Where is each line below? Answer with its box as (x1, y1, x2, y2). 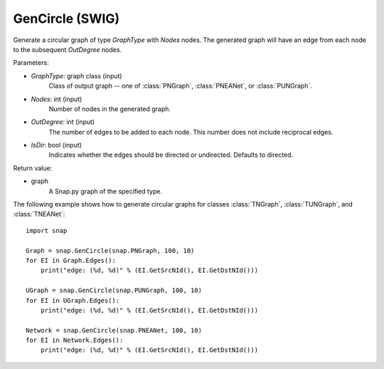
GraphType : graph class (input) (31, 71, 122, 80)
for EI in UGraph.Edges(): (26, 296, 120, 304)
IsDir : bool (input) (31, 141, 82, 150)
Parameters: (13, 58, 49, 67)
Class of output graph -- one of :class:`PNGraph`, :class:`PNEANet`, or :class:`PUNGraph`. (48, 82, 313, 90)
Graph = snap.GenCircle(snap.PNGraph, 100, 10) (26, 246, 195, 254)
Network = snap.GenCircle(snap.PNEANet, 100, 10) (26, 326, 203, 334)
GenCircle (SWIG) (13, 11, 120, 26)
